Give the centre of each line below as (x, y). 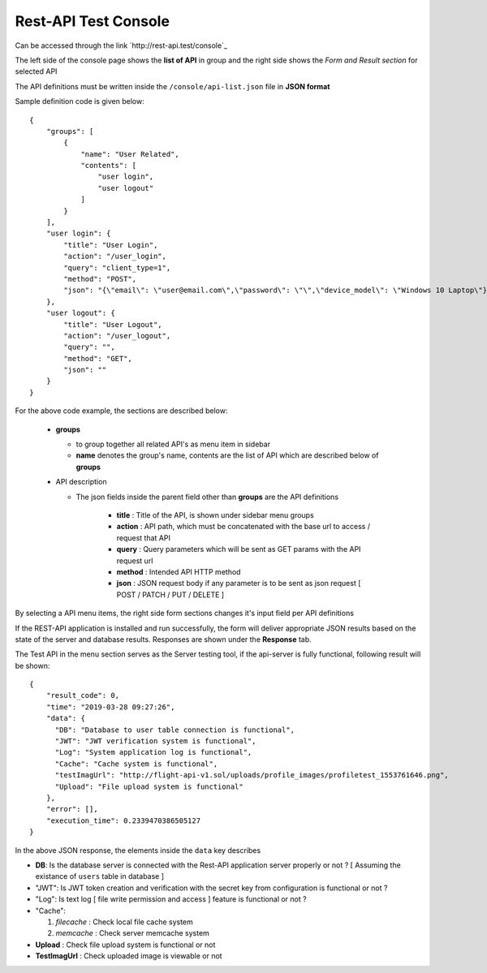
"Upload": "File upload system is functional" (149, 786)
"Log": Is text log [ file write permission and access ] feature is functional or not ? (171, 899)
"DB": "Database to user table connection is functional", (175, 730)
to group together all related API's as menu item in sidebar (173, 444)
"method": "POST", (100, 279)
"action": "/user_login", (115, 256)
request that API (143, 538)
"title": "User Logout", (113, 324)
